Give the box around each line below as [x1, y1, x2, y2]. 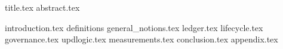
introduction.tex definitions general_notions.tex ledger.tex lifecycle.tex [5, 21, 263, 33]
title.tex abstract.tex [5, 1, 80, 13]
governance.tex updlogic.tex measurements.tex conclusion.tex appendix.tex [5, 33, 278, 45]
